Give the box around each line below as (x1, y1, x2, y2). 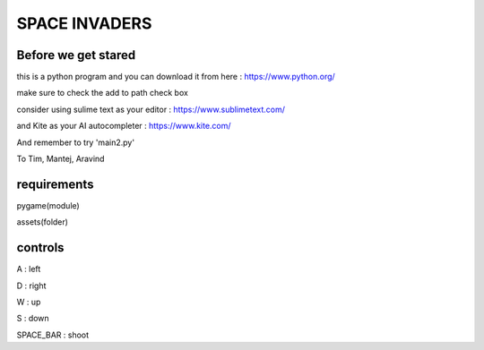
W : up (16, 296, 41, 307)
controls (16, 240, 65, 255)
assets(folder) (16, 217, 69, 227)
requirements (16, 176, 94, 192)
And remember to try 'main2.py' (16, 137, 134, 148)
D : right (16, 280, 47, 291)
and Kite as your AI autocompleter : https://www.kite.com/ (16, 121, 232, 132)
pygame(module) (16, 200, 80, 210)
